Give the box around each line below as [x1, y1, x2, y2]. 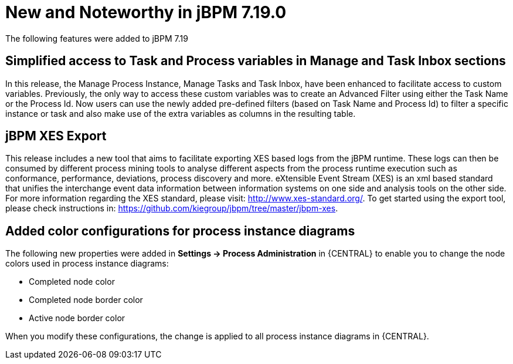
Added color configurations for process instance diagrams [5, 223, 355, 238]
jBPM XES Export [5, 129, 107, 144]
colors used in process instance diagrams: [5, 258, 169, 269]
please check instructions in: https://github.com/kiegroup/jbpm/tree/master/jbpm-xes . [5, 203, 338, 214]
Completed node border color [29, 295, 143, 305]
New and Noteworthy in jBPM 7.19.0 [5, 2, 287, 22]
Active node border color [29, 313, 125, 323]
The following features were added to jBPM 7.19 [5, 33, 188, 43]
